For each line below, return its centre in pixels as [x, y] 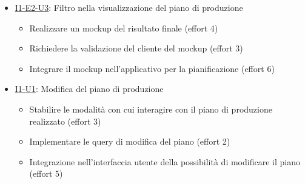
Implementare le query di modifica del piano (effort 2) [130, 141]
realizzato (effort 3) [65, 121]
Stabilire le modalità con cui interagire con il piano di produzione [151, 109]
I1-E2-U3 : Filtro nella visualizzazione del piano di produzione [129, 7]
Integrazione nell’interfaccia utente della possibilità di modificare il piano [165, 161]
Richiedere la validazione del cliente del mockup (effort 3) [136, 48]
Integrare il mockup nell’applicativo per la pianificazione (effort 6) [152, 68]
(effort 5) [46, 173]
